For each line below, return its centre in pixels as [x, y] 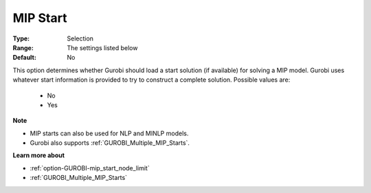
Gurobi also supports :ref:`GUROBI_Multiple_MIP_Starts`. [110, 143]
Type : [21, 38]
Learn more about [39, 155]
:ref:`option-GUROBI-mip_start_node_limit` [90, 168]
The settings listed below [102, 47]
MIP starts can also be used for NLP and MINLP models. [109, 133]
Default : [25, 58]
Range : [23, 47]
